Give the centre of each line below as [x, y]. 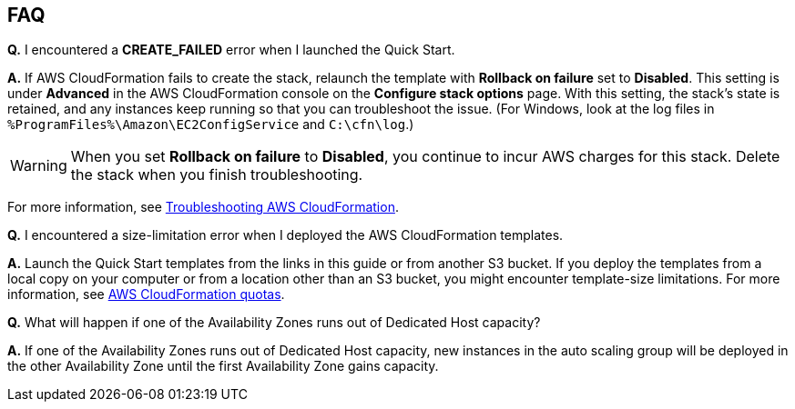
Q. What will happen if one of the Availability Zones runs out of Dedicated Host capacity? [274, 323]
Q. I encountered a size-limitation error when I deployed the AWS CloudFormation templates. [285, 235]
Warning [39, 166]
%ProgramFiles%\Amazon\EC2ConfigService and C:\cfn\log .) [211, 125]
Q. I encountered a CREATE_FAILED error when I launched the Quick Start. [231, 50]
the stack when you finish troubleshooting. [217, 175]
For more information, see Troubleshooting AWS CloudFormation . [203, 207]
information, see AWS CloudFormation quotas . [146, 294]
